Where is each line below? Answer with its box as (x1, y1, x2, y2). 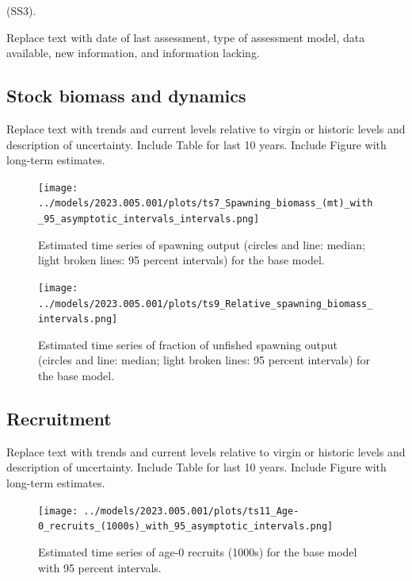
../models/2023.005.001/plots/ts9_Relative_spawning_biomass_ (38, 298, 373, 310)
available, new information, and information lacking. (6, 44, 260, 61)
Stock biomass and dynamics (6, 83, 246, 108)
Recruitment (6, 406, 112, 431)
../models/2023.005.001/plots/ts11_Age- (83, 505, 299, 517)
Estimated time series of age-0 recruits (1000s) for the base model (38, 543, 357, 560)
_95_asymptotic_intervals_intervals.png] (38, 214, 260, 225)
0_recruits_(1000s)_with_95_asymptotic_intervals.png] (38, 521, 334, 533)
